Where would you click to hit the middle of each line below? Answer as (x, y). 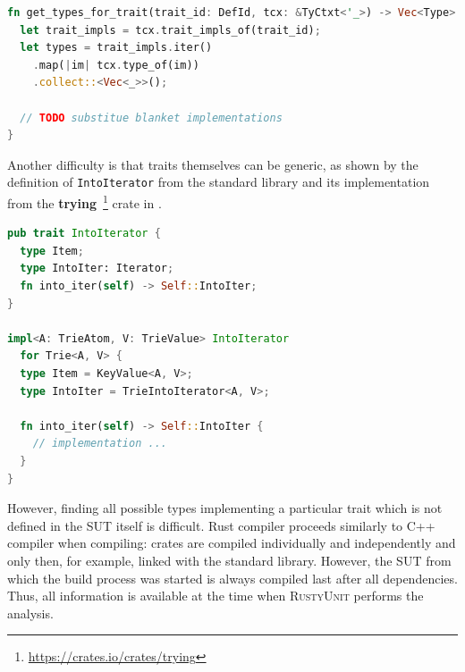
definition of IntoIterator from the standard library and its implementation (219, 182)
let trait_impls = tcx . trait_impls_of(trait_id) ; (170, 30)
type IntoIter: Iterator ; (97, 269)
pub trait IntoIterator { (84, 234)
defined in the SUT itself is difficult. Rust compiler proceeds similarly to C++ (221, 525)
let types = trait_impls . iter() (116, 48)
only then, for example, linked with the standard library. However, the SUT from (229, 560)
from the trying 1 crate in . (85, 202)
